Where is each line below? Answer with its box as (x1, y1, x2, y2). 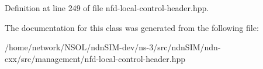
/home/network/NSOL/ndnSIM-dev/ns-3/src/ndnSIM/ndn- (5, 41, 221, 53)
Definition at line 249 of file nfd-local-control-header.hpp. (5, 2, 209, 13)
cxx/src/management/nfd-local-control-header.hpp (5, 52, 185, 64)
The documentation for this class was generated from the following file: (5, 21, 259, 33)
